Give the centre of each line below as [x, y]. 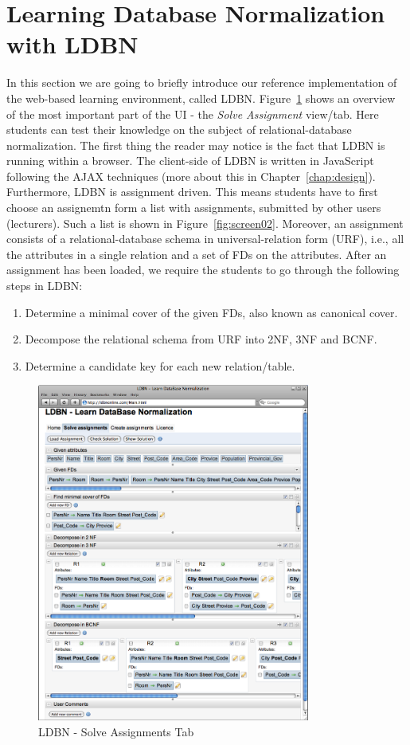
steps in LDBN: [45, 286]
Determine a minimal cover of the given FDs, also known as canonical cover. [211, 312]
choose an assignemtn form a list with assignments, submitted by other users [194, 208]
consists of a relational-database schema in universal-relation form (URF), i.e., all [205, 239]
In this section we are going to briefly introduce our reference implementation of [202, 82]
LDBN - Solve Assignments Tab [116, 731]
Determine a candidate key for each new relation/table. [160, 365]
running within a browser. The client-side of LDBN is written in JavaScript [190, 161]
